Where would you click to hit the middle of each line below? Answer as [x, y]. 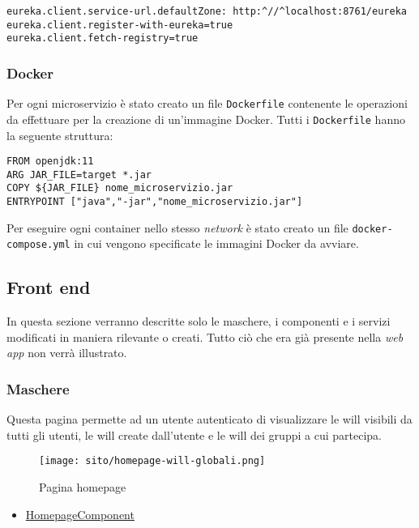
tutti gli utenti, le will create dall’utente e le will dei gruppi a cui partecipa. [194, 434]
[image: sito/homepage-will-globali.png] [152, 461]
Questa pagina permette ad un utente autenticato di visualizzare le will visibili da [209, 419]
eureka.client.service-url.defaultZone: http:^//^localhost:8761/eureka [207, 11]
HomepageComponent [80, 514]
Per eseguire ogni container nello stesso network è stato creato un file [177, 227]
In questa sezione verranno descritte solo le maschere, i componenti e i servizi [199, 321]
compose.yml [38, 245]
